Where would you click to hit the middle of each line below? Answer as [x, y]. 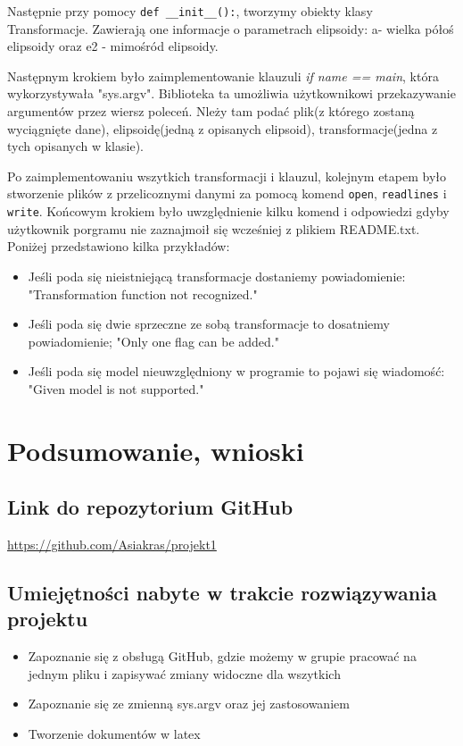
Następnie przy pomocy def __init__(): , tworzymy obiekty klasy [190, 11]
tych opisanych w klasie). [75, 146]
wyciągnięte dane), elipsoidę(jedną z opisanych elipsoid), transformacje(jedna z [223, 128]
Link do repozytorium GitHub [150, 507]
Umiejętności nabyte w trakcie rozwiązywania [222, 593]
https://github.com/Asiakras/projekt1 [112, 545]
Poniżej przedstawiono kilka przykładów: [119, 246]
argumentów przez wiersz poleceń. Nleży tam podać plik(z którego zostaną [211, 111]
